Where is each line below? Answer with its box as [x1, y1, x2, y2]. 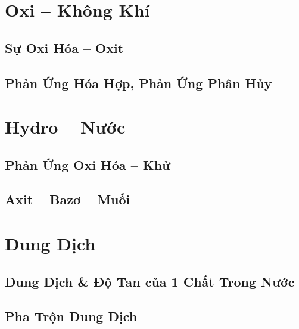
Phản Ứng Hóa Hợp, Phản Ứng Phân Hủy [5, 73, 272, 92]
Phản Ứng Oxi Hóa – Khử [5, 155, 171, 173]
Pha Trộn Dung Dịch [5, 307, 138, 325]
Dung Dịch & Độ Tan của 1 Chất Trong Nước [5, 272, 295, 290]
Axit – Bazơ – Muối [5, 190, 130, 209]
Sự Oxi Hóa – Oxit [5, 38, 124, 57]
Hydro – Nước [5, 114, 126, 139]
